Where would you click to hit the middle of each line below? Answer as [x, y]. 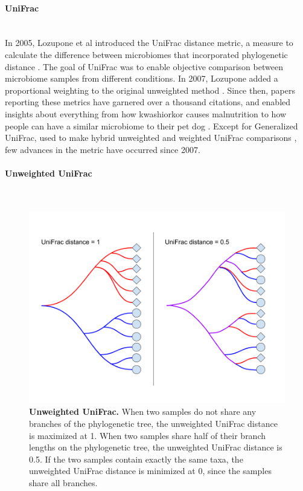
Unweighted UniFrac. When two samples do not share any [143, 411]
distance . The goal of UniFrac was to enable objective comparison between [144, 66]
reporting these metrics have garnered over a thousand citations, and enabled [148, 102]
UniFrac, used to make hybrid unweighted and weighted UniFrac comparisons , [151, 138]
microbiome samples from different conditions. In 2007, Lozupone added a [142, 78]
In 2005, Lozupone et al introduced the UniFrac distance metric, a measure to [149, 43]
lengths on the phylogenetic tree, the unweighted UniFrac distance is [156, 447]
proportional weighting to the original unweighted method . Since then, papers [150, 90]
